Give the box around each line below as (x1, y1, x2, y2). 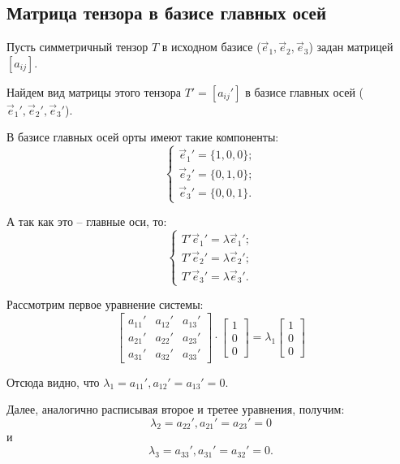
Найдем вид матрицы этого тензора (6, 83, 182, 100)
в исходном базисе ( (161, 38, 261, 55)
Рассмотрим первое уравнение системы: (6, 296, 204, 313)
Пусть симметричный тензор (6, 38, 148, 55)
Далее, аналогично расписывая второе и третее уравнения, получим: (6, 401, 345, 418)
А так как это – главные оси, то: (6, 213, 167, 230)
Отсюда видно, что (6, 373, 100, 390)
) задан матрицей (308, 38, 394, 55)
